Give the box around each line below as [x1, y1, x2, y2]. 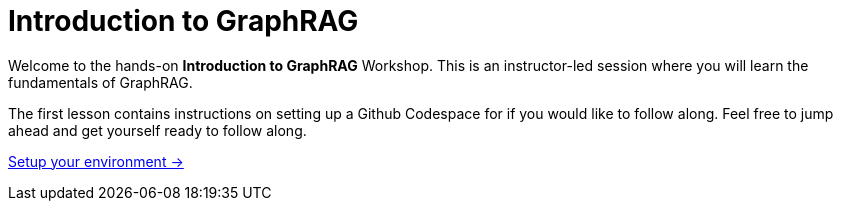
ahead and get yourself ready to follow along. [8, 121, 307, 139]
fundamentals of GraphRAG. [8, 73, 193, 91]
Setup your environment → [8, 152, 184, 170]
